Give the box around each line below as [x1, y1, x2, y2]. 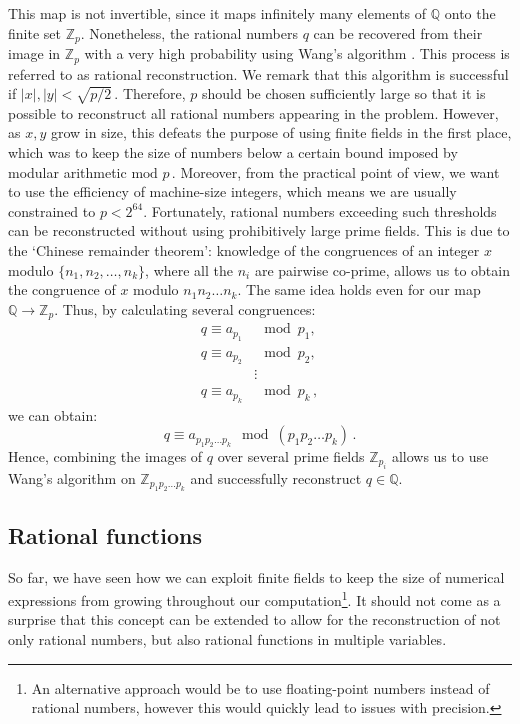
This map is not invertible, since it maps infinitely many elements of [8, 3, 427, 23]
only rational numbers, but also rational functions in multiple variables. [8, 629, 447, 650]
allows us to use [391, 445, 489, 466]
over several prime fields [217, 445, 365, 466]
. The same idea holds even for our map [237, 279, 481, 300]
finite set [8, 22, 61, 43]
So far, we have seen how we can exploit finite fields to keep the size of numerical [8, 566, 505, 587]
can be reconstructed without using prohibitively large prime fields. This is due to [8, 220, 510, 241]
